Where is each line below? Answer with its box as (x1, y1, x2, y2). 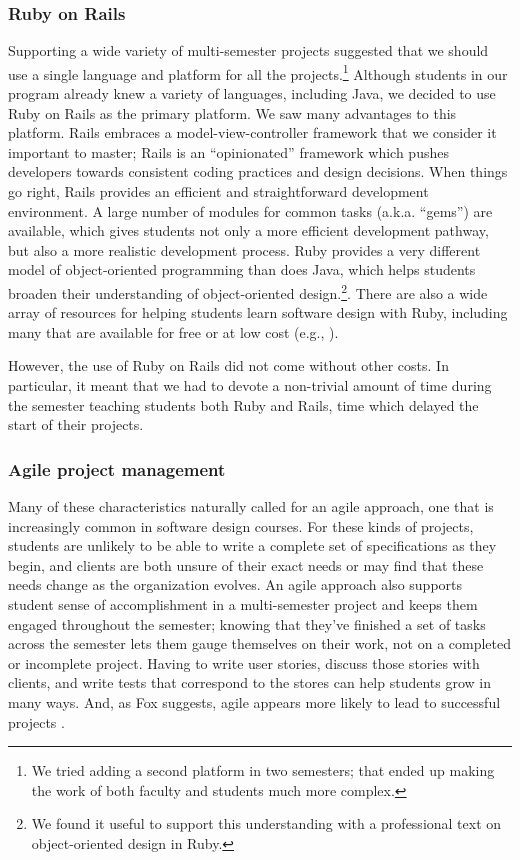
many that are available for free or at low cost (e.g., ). (8, 321, 339, 342)
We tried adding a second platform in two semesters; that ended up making (31, 760, 495, 781)
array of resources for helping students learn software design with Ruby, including (8, 302, 508, 323)
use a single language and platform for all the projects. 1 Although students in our (8, 60, 508, 84)
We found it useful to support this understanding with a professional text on (31, 813, 502, 834)
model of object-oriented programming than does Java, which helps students (8, 259, 476, 280)
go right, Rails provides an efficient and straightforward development (8, 181, 429, 202)
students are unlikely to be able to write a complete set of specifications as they (8, 535, 497, 556)
